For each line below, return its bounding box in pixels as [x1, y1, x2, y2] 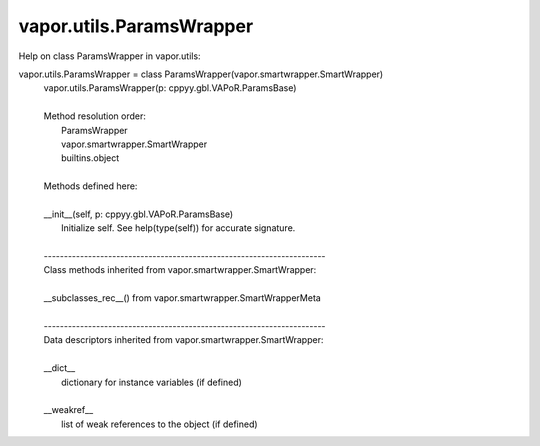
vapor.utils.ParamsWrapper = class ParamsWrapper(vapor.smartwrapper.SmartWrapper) [18, 68, 384, 80]
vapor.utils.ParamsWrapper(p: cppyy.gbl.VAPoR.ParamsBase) [43, 82, 297, 94]
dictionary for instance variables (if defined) [61, 376, 242, 388]
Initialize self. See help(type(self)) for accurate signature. [61, 222, 296, 234]
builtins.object [61, 152, 120, 164]
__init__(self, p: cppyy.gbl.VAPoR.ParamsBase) [43, 208, 234, 220]
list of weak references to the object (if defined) [61, 418, 259, 430]
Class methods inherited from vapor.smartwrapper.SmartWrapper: [43, 264, 317, 276]
